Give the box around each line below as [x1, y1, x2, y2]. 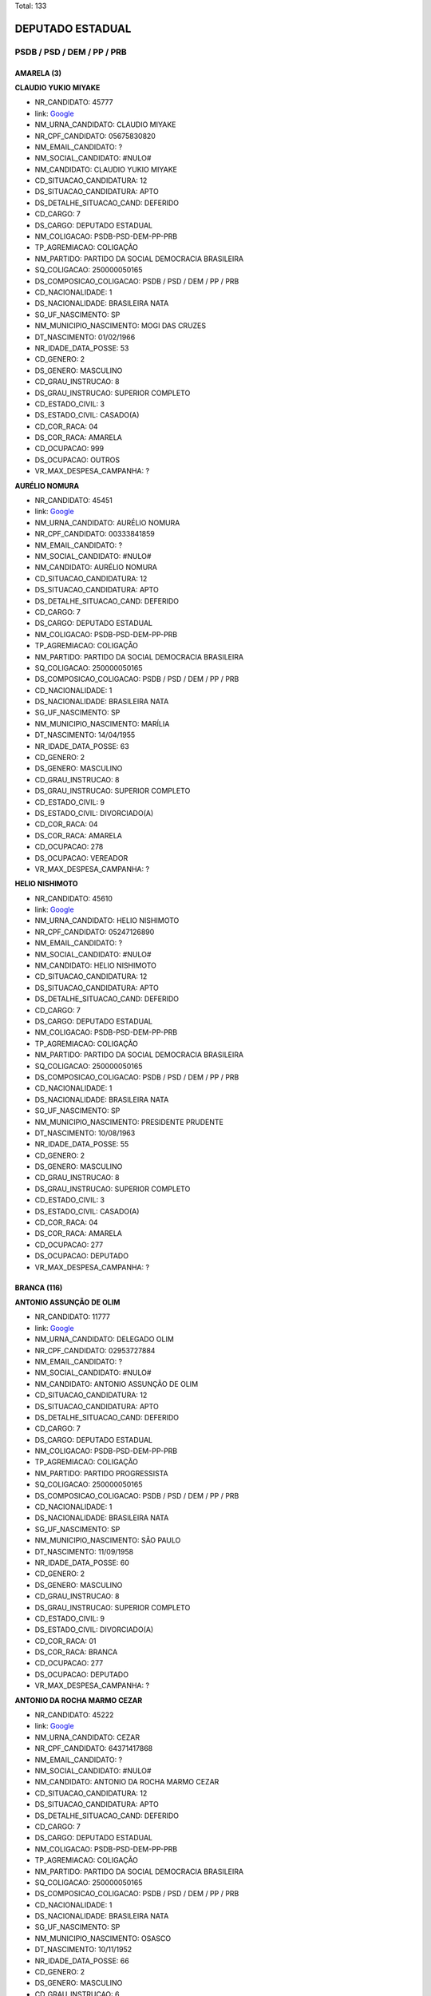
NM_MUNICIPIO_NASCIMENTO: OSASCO [34, 1933, 172, 1943]
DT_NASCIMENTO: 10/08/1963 [34, 1128, 136, 1138]
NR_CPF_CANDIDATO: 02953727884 [34, 1345, 156, 1355]
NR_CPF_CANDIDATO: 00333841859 [34, 529, 155, 539]
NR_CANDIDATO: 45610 [34, 893, 113, 903]
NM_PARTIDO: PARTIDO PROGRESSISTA [34, 1468, 168, 1478]
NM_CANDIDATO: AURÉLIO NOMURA [34, 563, 157, 572]
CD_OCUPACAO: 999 [34, 444, 104, 453]
